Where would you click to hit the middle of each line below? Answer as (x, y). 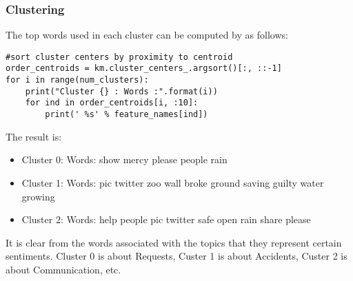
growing (38, 196)
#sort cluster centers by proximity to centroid (119, 57)
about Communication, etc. (63, 269)
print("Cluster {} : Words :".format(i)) (121, 91)
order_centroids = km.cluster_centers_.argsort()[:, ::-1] (144, 69)
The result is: (34, 136)
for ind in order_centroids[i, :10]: (112, 103)
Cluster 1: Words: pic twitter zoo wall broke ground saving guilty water (173, 182)
